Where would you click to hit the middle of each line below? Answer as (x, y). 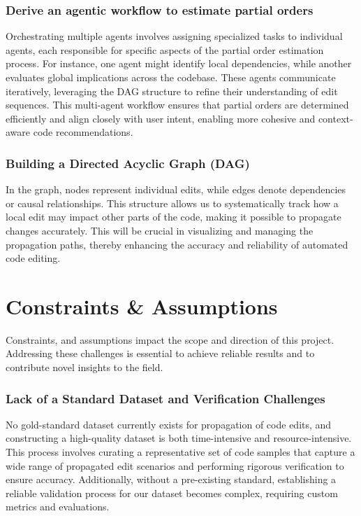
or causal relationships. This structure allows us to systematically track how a (172, 203)
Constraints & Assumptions (142, 306)
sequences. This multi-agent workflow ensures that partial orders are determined (177, 105)
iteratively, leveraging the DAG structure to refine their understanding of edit (172, 91)
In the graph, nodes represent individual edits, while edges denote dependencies (176, 189)
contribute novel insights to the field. (84, 367)
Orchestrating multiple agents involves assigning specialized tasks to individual (174, 36)
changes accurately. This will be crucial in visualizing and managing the (160, 230)
